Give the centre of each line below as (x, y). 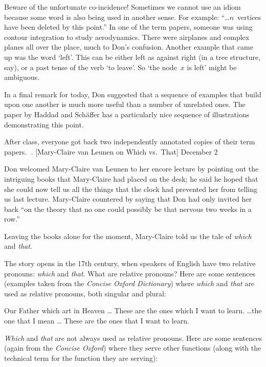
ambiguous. (22, 77)
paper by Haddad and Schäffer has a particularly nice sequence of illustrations (127, 114)
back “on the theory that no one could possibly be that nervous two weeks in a (128, 209)
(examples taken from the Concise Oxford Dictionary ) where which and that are (129, 283)
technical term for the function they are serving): (81, 358)
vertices (249, 17)
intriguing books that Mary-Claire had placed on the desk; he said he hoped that (131, 178)
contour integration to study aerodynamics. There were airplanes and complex (127, 37)
